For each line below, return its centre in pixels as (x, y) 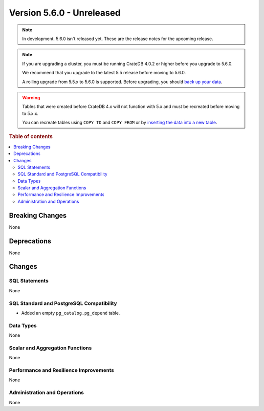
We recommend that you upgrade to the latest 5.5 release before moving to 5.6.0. (104, 73)
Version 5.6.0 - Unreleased (65, 13)
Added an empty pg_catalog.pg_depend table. (71, 313)
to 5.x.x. (30, 113)
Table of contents (31, 137)
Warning (31, 97)
